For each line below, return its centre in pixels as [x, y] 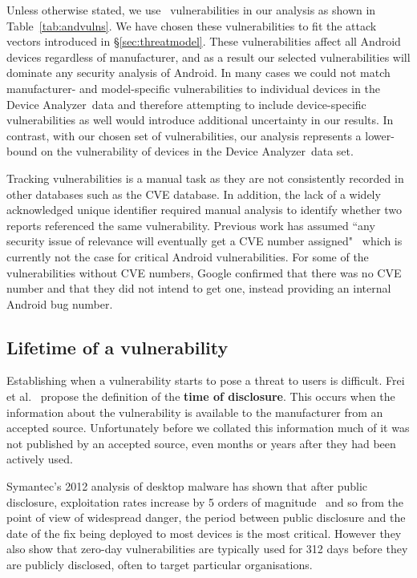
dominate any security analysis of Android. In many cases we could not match [198, 73]
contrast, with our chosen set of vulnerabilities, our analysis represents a [184, 135]
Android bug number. [60, 303]
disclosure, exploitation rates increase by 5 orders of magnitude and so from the [205, 501]
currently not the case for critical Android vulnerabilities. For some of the [188, 256]
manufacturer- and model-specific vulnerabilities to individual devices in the [193, 88]
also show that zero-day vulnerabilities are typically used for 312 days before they [207, 549]
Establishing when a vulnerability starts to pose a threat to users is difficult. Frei [206, 380]
